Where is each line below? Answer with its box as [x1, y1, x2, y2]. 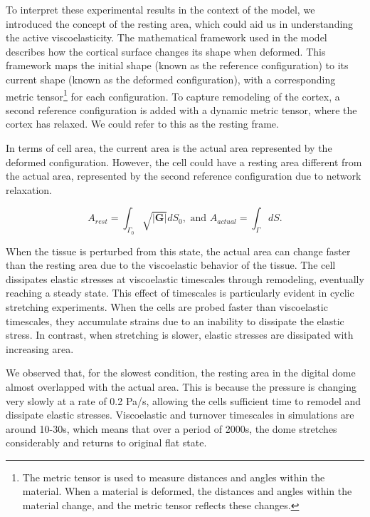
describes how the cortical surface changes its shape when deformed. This [6, 43, 326, 58]
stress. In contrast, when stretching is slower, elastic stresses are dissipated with [6, 327, 354, 342]
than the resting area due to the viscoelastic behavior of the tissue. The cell [6, 257, 336, 272]
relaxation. [6, 182, 53, 197]
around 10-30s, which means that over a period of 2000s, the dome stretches [6, 421, 337, 436]
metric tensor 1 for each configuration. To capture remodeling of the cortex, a [6, 86, 340, 103]
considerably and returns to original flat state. [6, 435, 207, 450]
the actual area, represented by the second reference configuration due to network [6, 168, 361, 183]
